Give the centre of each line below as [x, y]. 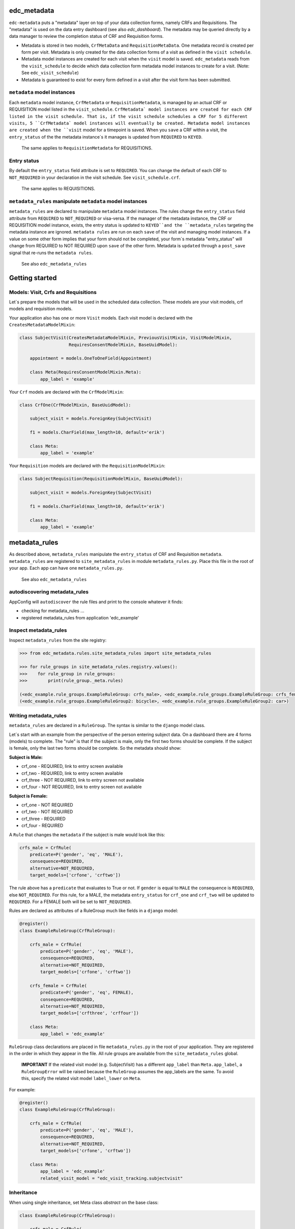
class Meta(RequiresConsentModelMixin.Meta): [86, 372]
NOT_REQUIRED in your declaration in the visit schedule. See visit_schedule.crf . [95, 177]
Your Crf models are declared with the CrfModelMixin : [66, 392]
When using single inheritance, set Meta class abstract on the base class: [84, 1202]
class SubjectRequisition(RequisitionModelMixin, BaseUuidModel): [101, 479]
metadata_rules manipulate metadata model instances [78, 201]
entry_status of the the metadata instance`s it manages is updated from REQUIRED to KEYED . [106, 137]
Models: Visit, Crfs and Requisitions [53, 292]
